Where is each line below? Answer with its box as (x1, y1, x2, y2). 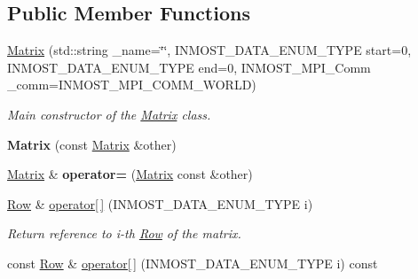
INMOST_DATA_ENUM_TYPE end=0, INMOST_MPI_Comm (7, 58, 371, 76)
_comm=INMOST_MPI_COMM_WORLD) (7, 75, 256, 94)
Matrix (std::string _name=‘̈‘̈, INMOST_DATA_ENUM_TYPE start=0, (7, 41, 412, 59)
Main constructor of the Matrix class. (7, 105, 211, 123)
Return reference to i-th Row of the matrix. (7, 224, 241, 243)
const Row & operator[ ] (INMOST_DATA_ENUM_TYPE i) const (7, 253, 378, 272)
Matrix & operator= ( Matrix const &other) (7, 165, 253, 183)
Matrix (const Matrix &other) (7, 135, 177, 153)
